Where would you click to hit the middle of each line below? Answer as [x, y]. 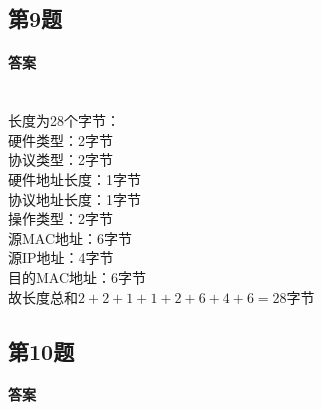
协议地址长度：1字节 [74, 198]
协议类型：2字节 [60, 159]
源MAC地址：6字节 [70, 237]
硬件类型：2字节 [60, 139]
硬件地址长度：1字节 [74, 178]
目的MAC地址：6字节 [77, 276]
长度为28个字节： [64, 120]
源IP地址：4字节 [61, 257]
